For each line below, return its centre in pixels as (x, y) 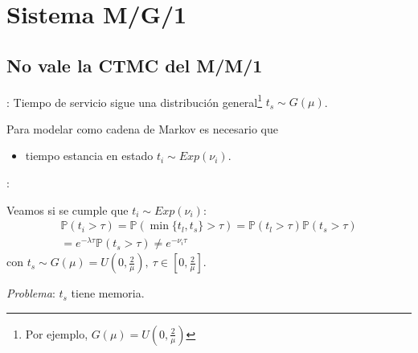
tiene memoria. (108, 293)
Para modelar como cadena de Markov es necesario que (143, 128)
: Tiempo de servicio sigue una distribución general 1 (135, 101)
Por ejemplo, (57, 333)
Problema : (31, 293)
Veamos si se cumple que (68, 209)
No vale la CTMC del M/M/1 (135, 65)
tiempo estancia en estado (89, 156)
